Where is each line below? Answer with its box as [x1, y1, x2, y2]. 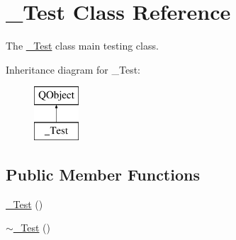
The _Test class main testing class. [6, 38, 159, 53]
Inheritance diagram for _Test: [6, 62, 140, 76]
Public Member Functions [6, 163, 200, 185]
